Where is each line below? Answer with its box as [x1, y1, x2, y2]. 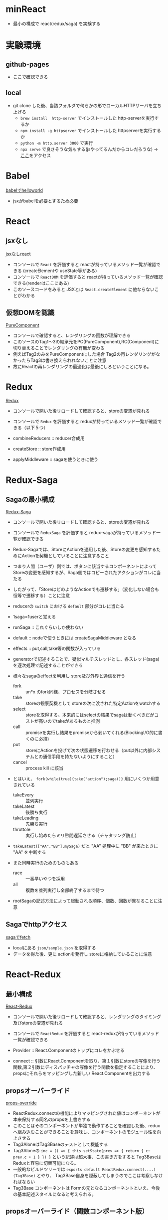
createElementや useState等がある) [24, 268, 97, 274]
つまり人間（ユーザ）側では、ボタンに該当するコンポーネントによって [12, 563, 157, 569]
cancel [12, 759, 27, 765]
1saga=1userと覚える [12, 614, 56, 620]
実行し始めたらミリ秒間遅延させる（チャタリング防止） [25, 832, 139, 838]
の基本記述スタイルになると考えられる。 [12, 1191, 96, 1197]
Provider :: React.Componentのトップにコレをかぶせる [12, 1048, 125, 1054]
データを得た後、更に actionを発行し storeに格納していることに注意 [12, 951, 153, 957]
